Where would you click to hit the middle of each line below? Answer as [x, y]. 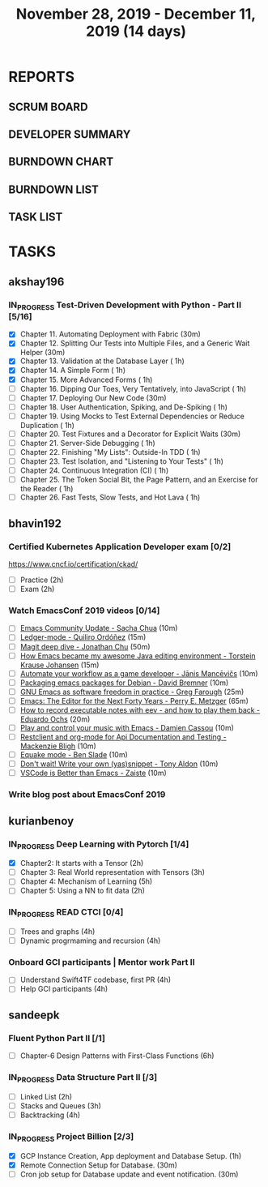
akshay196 [36, 282]
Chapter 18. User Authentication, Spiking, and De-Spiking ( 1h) [124, 407]
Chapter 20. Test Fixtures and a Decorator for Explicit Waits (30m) [130, 434]
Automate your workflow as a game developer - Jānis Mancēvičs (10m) [139, 673]
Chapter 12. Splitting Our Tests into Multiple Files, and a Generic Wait [135, 343]
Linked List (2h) [46, 1096]
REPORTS [42, 77]
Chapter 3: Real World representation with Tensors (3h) [112, 872]
